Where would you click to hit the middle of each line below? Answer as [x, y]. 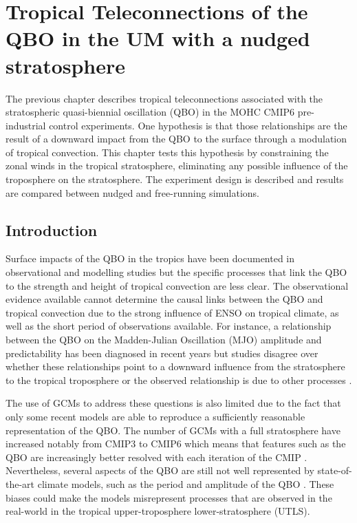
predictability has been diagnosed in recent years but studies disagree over [162, 353]
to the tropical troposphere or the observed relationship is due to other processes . [179, 380]
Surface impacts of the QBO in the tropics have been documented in [150, 258]
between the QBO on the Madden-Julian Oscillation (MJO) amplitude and [164, 340]
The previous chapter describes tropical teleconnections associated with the [164, 98]
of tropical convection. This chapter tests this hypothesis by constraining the [167, 152]
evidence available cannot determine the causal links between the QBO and [164, 299]
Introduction [52, 230]
